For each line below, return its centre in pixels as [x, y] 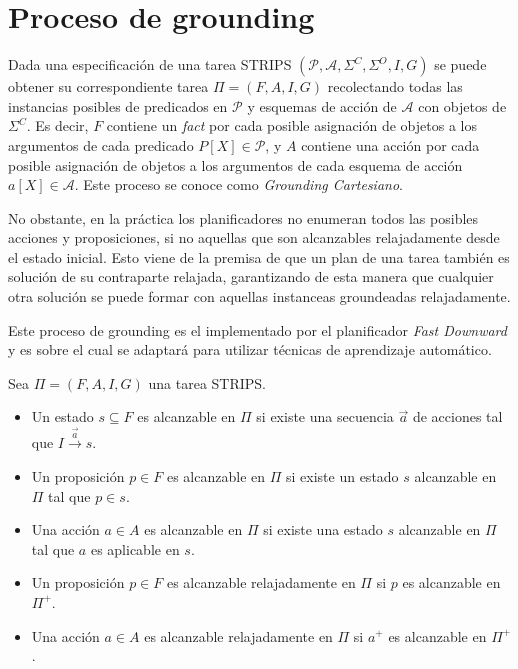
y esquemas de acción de [322, 105]
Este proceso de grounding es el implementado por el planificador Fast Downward [257, 329]
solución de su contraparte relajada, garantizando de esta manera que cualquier [251, 276]
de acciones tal [457, 416]
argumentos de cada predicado [101, 144]
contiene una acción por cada [390, 144]
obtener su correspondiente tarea [108, 86]
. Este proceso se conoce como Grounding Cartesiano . [238, 184]
